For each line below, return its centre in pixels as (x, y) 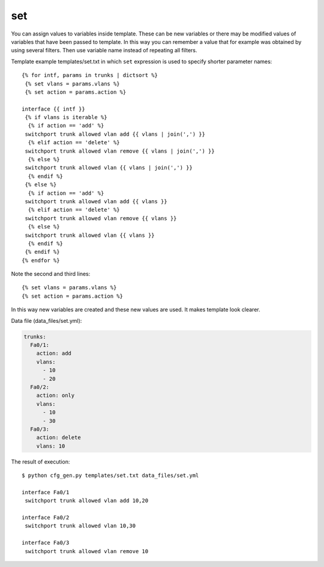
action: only (55, 396)
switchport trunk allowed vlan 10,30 (80, 526)
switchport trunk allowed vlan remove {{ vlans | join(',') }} (120, 151)
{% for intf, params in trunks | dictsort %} (90, 75)
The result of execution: (40, 461)
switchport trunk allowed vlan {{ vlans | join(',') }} (109, 168)
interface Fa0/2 (46, 518)
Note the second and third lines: (51, 274)
